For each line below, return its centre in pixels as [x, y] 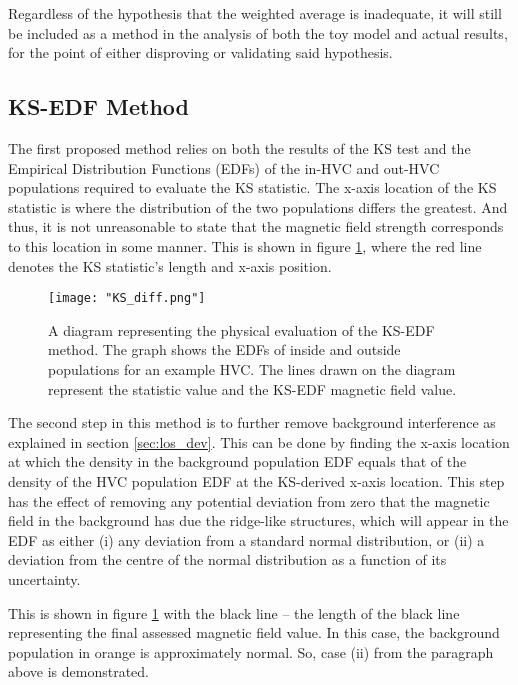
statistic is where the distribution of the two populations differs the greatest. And [258, 206]
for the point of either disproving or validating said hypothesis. [200, 52]
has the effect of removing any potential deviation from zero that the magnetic [249, 500]
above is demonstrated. [78, 671]
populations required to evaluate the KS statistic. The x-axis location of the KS [252, 187]
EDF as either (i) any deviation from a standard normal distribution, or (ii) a [246, 539]
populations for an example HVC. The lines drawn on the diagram [252, 368]
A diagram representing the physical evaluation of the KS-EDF [241, 329]
